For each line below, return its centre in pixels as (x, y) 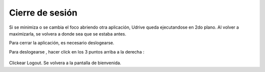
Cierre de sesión (43, 13)
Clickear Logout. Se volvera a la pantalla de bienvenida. (65, 63)
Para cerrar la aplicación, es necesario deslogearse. (62, 43)
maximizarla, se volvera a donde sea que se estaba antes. (68, 34)
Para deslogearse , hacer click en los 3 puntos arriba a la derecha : (77, 52)
